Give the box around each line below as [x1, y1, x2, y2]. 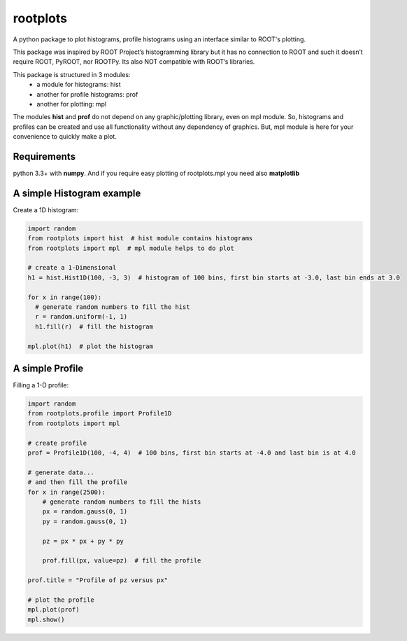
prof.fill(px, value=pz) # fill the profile [42, 557, 201, 565]
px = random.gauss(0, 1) [42, 508, 128, 516]
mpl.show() [27, 615, 65, 623]
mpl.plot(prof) [27, 606, 80, 614]
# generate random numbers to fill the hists [42, 497, 201, 506]
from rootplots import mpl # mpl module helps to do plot [27, 244, 234, 252]
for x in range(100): [27, 293, 102, 301]
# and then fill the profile [27, 478, 128, 486]
